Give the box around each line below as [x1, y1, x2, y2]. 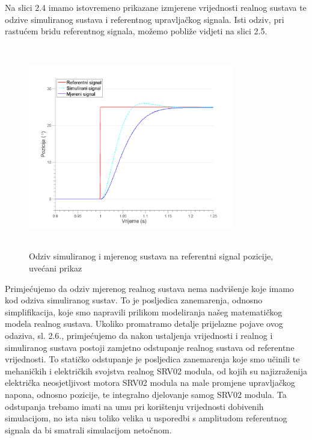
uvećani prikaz [29, 261, 82, 274]
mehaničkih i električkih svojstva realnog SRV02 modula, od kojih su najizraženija [5, 364, 308, 377]
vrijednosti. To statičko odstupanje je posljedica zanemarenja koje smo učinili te [5, 353, 300, 365]
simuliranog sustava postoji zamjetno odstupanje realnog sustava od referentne [5, 341, 295, 353]
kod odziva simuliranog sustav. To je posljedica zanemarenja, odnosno [5, 294, 263, 306]
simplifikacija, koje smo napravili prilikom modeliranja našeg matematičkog [5, 305, 283, 318]
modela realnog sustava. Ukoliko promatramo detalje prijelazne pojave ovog [5, 317, 283, 330]
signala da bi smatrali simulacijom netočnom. [5, 423, 172, 436]
